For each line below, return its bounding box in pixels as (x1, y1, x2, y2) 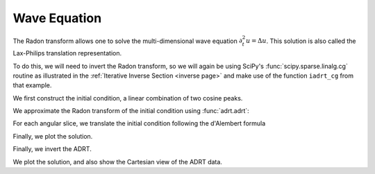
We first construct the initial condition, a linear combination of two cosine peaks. (12, 94, 243, 102)
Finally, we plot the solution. (12, 132, 93, 140)
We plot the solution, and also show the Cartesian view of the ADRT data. (12, 157, 222, 166)
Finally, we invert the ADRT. (12, 145, 92, 153)
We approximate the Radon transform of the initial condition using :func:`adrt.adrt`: (12, 107, 249, 115)
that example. (12, 81, 52, 89)
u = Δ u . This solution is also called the (245, 37, 356, 45)
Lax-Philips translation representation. (12, 49, 122, 58)
